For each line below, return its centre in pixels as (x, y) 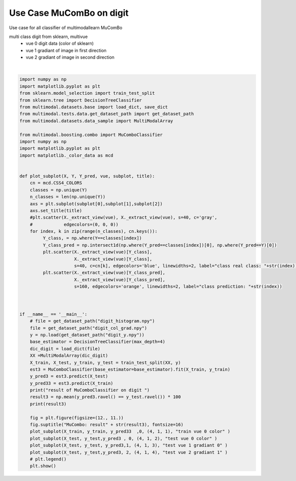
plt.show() (43, 466)
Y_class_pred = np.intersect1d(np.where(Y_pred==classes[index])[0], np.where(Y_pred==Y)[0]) (160, 245)
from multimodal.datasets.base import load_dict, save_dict (94, 107)
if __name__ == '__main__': (53, 314)
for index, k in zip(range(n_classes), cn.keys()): (94, 231)
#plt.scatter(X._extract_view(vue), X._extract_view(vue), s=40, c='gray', (124, 218)
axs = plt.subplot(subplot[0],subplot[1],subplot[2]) (96, 204)
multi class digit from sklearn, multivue (49, 37)
